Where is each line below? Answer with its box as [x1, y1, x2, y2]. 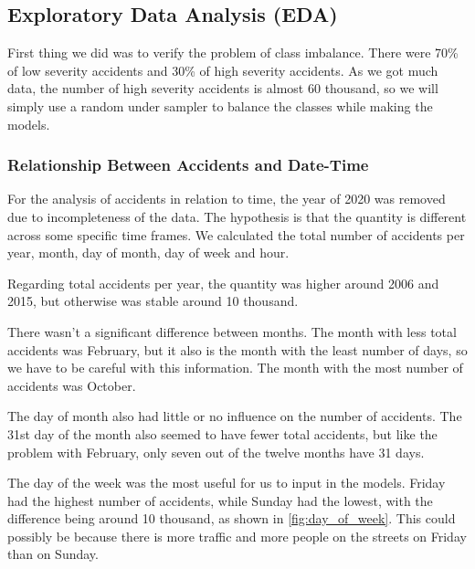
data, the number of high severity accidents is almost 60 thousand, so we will [7, 79, 438, 98]
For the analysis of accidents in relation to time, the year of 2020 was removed [7, 189, 446, 208]
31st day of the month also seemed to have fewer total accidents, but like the [7, 424, 438, 443]
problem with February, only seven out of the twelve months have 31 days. [7, 442, 425, 461]
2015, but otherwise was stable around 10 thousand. [7, 291, 299, 311]
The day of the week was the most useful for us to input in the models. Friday [7, 473, 446, 492]
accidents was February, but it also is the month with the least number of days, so [7, 340, 468, 359]
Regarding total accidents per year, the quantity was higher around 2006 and [7, 273, 439, 292]
